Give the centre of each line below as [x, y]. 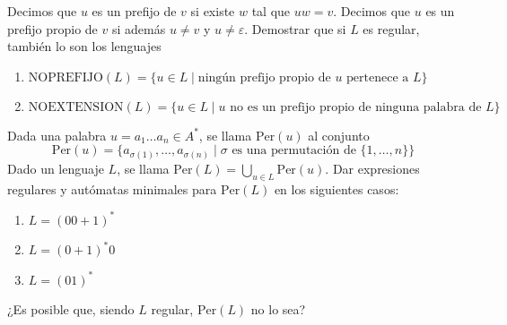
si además [139, 28]
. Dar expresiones [372, 168]
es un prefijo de [134, 11]
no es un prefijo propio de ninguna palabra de [356, 107]
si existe [213, 11]
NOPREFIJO [66, 77]
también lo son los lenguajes [84, 46]
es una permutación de [294, 151]
